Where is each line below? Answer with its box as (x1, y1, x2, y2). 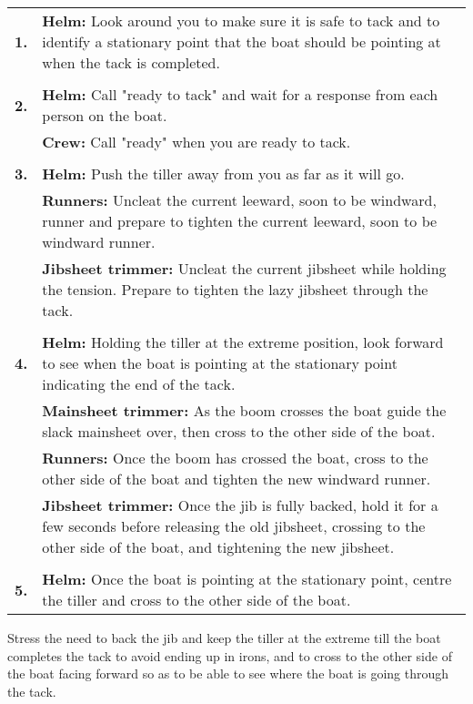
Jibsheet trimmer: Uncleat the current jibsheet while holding (42, 258, 447, 279)
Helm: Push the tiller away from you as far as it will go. (42, 163, 405, 184)
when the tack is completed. (42, 52, 220, 73)
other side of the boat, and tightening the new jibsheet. (42, 536, 395, 557)
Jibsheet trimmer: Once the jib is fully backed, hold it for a (42, 495, 438, 515)
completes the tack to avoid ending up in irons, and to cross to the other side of (7, 646, 452, 665)
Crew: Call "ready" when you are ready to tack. (42, 131, 351, 152)
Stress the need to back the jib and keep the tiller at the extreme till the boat (7, 628, 441, 647)
